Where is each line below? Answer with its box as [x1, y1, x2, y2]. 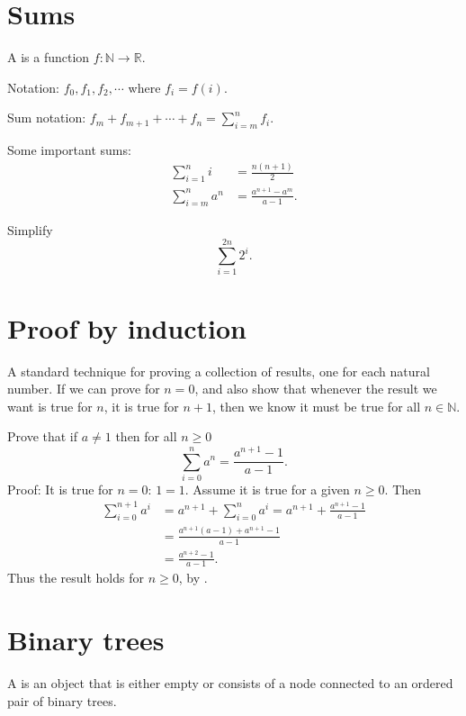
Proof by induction [7, 309, 247, 346]
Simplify [7, 220, 53, 239]
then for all [115, 427, 177, 446]
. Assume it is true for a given [184, 479, 350, 498]
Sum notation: [7, 108, 86, 127]
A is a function [7, 48, 90, 67]
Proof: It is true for [7, 479, 113, 498]
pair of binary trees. [7, 691, 117, 710]
